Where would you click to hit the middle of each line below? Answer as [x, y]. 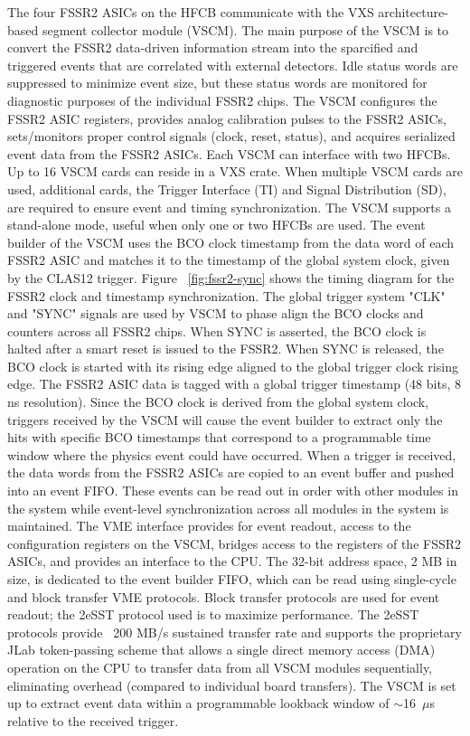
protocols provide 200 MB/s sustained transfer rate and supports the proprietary [235, 632]
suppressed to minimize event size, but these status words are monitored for [217, 83]
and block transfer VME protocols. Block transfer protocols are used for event [224, 596]
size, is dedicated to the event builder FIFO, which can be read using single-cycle [232, 579]
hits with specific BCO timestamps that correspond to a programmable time [219, 437]
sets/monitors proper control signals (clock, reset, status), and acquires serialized [231, 136]
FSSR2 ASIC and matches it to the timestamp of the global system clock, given [229, 260]
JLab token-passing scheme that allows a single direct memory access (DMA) [221, 650]
